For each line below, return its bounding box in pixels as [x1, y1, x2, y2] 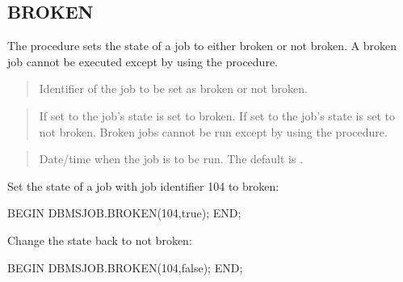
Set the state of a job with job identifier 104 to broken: [7, 177, 279, 194]
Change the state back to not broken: [7, 231, 192, 248]
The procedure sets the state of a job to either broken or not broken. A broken [7, 37, 397, 54]
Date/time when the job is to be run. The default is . [39, 150, 304, 167]
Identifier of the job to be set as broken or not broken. [39, 80, 308, 97]
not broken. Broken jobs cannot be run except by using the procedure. [39, 123, 388, 140]
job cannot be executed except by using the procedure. [7, 53, 278, 69]
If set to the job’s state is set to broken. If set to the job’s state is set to [39, 107, 395, 124]
